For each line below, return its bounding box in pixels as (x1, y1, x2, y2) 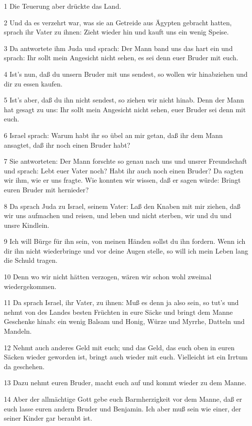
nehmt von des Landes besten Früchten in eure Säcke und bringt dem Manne (4, 307, 233, 317)
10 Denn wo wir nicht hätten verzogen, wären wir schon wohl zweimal (4, 272, 212, 282)
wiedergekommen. (4, 281, 57, 291)
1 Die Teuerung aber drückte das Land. (4, 1, 121, 11)
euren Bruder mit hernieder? (4, 184, 89, 194)
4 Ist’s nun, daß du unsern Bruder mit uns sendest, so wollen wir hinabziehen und (4, 68, 248, 79)
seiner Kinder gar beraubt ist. (4, 413, 92, 423)
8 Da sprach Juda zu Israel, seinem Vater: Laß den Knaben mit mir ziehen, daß (4, 201, 241, 211)
